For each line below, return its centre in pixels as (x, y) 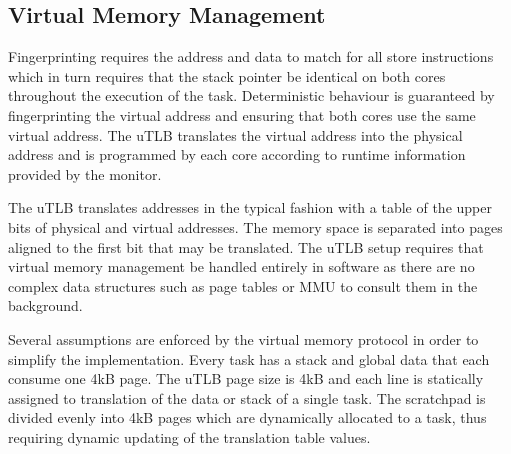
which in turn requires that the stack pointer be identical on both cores (227, 75)
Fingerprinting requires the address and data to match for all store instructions (251, 56)
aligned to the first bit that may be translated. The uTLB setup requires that (246, 246)
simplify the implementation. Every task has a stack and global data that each (249, 358)
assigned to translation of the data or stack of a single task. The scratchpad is (247, 397)
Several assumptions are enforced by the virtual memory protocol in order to (243, 338)
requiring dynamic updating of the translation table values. (189, 436)
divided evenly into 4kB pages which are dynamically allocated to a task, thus (247, 417)
